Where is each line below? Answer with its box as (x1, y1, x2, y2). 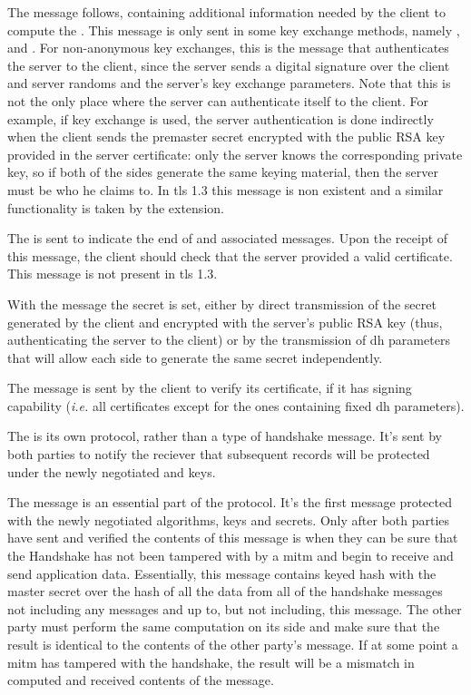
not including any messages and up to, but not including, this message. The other (7, 599, 462, 618)
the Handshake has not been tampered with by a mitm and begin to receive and (7, 546, 454, 565)
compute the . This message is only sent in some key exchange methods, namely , (7, 20, 460, 39)
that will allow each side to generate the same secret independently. (7, 347, 383, 367)
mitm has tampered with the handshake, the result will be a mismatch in (7, 652, 415, 671)
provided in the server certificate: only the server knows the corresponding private (7, 144, 463, 163)
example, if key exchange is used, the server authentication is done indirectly (7, 109, 434, 128)
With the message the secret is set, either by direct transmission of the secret (7, 294, 437, 313)
